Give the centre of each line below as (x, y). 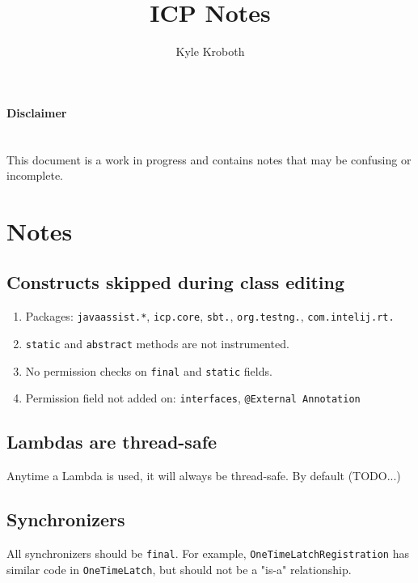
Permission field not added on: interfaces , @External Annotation (193, 398)
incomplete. (35, 175)
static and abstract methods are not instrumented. (157, 343)
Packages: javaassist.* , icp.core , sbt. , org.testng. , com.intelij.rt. (210, 316)
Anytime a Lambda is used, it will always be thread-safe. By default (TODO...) (204, 476)
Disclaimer (37, 112)
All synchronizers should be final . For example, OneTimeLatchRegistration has (208, 553)
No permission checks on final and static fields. (149, 370)
